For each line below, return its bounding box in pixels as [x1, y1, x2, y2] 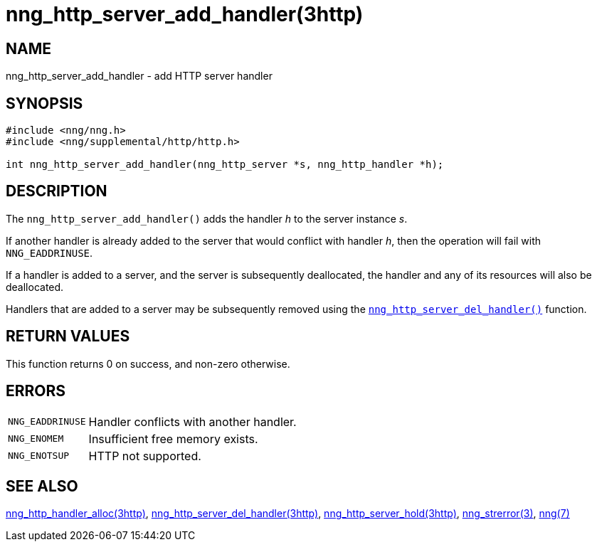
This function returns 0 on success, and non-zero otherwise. [6, 357, 290, 370]
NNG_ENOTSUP [8, 450, 70, 462]
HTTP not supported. [88, 448, 201, 463]
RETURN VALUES [6, 327, 130, 346]
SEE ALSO [6, 477, 78, 495]
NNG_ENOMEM [8, 433, 64, 445]
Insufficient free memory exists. [88, 431, 258, 446]
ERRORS [6, 382, 66, 400]
